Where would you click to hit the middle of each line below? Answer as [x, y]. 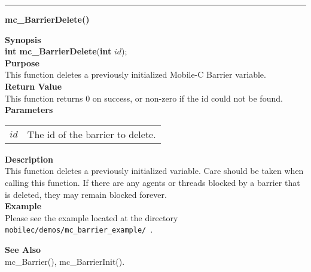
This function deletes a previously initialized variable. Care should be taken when [154, 171]
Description [29, 159]
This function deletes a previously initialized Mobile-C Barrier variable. [135, 74]
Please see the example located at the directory [92, 217]
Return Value [33, 86]
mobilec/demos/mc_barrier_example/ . [79, 229]
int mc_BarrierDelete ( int [58, 51]
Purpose [22, 62]
